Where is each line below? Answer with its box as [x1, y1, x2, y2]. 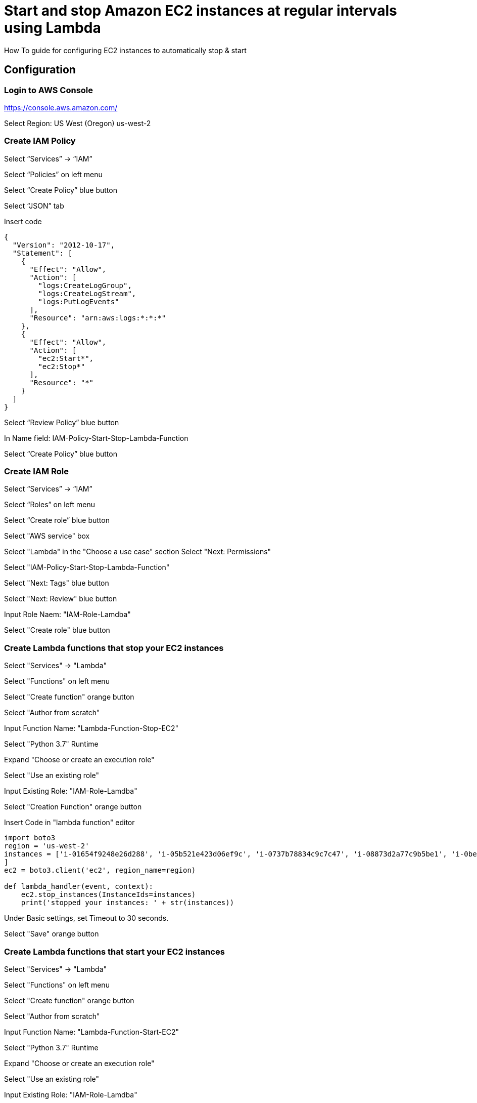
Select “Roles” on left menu [4, 500, 95, 509]
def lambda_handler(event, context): [4, 882, 154, 891]
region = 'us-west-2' [4, 842, 89, 850]
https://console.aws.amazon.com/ [4, 103, 118, 112]
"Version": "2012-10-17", [12, 240, 115, 249]
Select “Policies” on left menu [4, 170, 103, 179]
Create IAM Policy [4, 136, 76, 146]
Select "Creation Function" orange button [4, 802, 142, 811]
